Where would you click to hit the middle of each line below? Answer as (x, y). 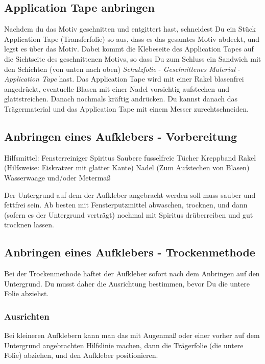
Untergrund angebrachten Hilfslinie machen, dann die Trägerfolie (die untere (124, 345)
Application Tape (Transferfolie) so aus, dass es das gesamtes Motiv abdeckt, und (132, 38)
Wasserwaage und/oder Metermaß (57, 177)
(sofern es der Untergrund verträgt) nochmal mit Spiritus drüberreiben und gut (129, 214)
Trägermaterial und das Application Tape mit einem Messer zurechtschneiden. (126, 108)
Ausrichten (27, 316)
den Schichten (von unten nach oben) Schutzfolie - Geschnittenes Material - (122, 69)
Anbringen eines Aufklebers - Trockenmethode (130, 252)
